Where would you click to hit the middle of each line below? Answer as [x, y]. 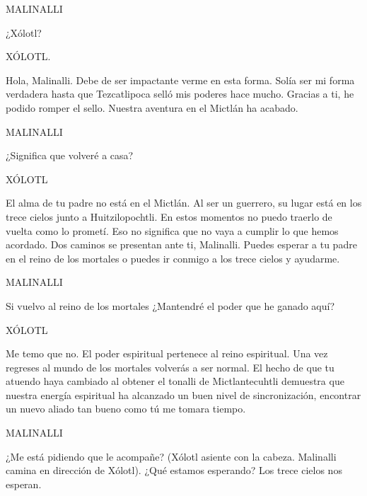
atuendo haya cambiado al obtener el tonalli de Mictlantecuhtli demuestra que [175, 381]
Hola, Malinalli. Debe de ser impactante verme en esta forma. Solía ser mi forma [180, 80]
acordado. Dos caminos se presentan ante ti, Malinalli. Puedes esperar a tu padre [181, 244]
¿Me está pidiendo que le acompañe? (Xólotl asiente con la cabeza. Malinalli [171, 456]
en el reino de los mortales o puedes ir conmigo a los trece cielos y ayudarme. [173, 258]
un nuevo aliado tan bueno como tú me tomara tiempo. [126, 409]
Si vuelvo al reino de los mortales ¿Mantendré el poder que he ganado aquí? [170, 305]
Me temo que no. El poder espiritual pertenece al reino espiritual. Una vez [167, 353]
